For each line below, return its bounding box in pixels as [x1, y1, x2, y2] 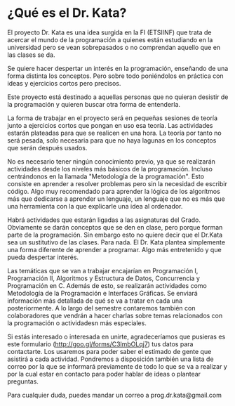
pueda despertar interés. [7, 253, 79, 261]
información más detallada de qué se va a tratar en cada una [7, 296, 183, 305]
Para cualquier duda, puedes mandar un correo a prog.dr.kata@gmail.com [7, 391, 222, 399]
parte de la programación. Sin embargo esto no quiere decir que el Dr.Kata [7, 230, 223, 239]
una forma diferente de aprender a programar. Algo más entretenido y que [7, 245, 222, 254]
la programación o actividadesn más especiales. [7, 318, 147, 327]
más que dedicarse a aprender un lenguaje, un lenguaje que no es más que [7, 195, 226, 203]
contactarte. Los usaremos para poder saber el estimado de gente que [7, 347, 212, 355]
